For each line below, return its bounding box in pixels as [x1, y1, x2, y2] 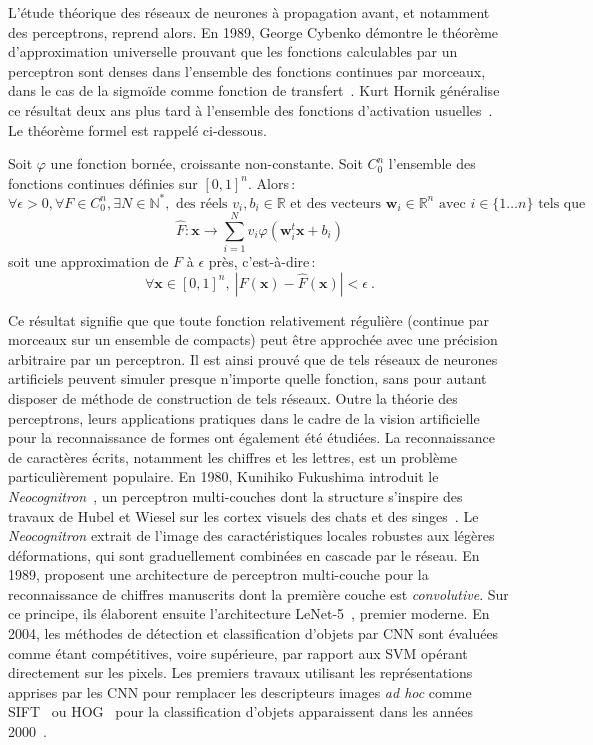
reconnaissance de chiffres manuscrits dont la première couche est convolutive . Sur [8, 583, 509, 604]
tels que [538, 196, 586, 211]
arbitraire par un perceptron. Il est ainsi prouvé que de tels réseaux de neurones [8, 348, 498, 369]
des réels [176, 196, 228, 211]
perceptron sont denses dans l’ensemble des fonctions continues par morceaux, [8, 60, 486, 81]
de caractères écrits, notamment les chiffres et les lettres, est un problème [8, 446, 458, 467]
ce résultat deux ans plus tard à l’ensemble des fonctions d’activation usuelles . [8, 99, 493, 120]
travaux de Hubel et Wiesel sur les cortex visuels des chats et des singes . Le [8, 505, 479, 526]
